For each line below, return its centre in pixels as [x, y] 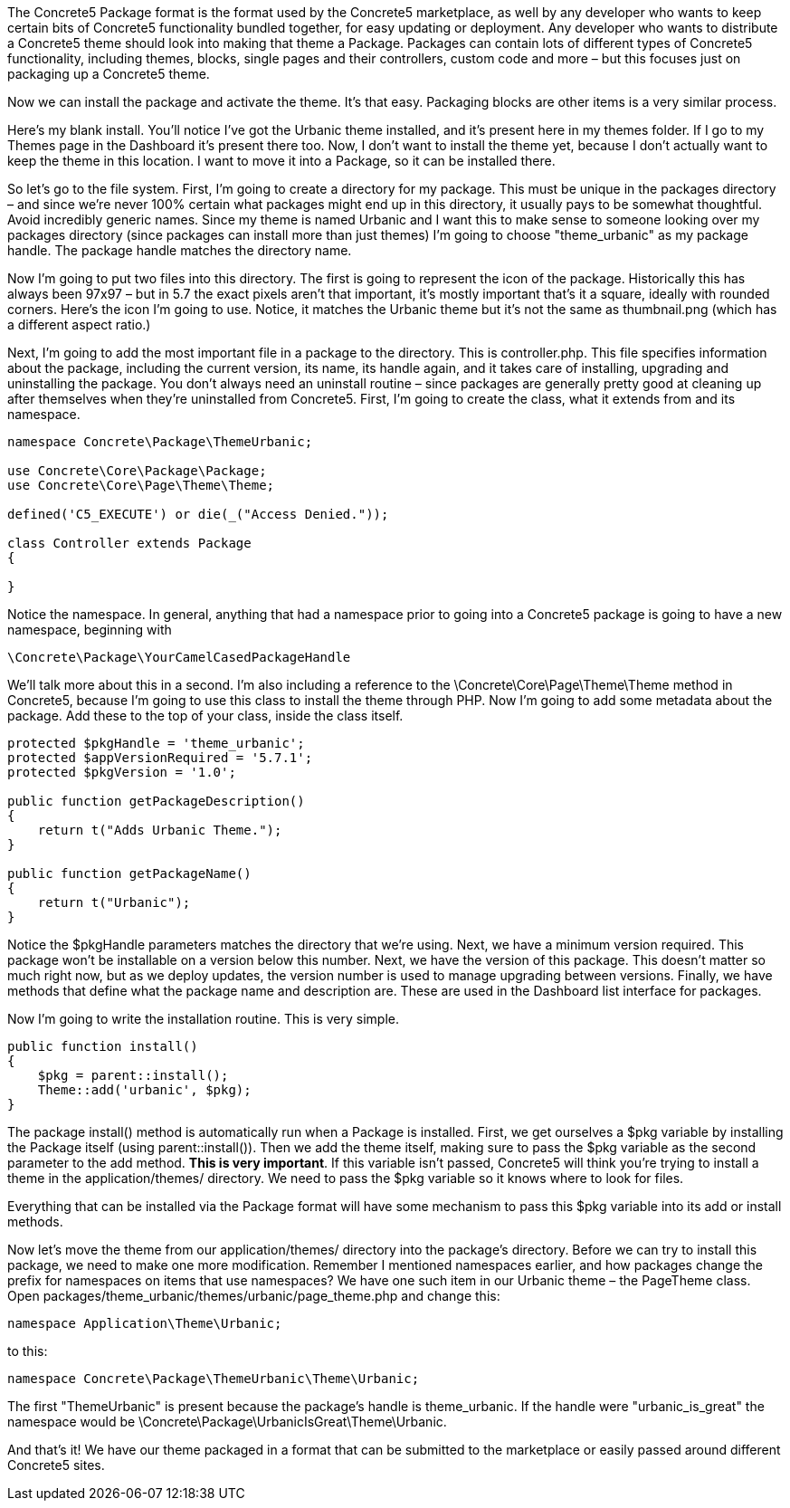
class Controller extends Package [129, 543]
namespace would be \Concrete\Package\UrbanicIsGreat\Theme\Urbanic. [227, 1422]
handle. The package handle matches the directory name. [180, 250]
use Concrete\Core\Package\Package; [137, 471]
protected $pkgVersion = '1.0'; [122, 772]
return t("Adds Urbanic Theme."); [160, 830]
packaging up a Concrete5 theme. [109, 74]
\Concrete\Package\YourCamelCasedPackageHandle [179, 657]
